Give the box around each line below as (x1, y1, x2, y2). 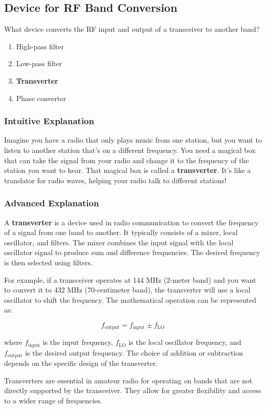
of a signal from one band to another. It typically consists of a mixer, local (4, 227, 238, 238)
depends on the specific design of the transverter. (4, 358, 158, 368)
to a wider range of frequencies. (4, 395, 102, 406)
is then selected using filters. (4, 257, 93, 267)
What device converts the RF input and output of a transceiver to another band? (4, 24, 260, 34)
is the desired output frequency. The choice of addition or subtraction (25, 347, 243, 358)
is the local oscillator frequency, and (128, 337, 241, 347)
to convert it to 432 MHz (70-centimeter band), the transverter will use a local (4, 284, 251, 295)
